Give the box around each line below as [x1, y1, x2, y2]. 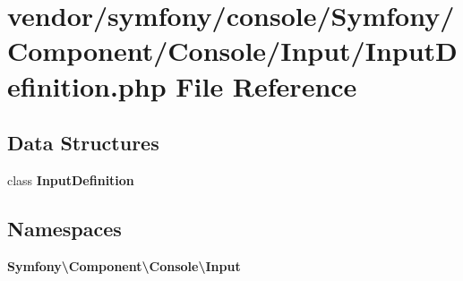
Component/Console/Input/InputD [7, 32, 458, 69]
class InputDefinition [7, 170, 134, 189]
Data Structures [7, 129, 159, 157]
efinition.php [7, 67, 167, 104]
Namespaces [7, 214, 122, 242]
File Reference [176, 67, 357, 104]
